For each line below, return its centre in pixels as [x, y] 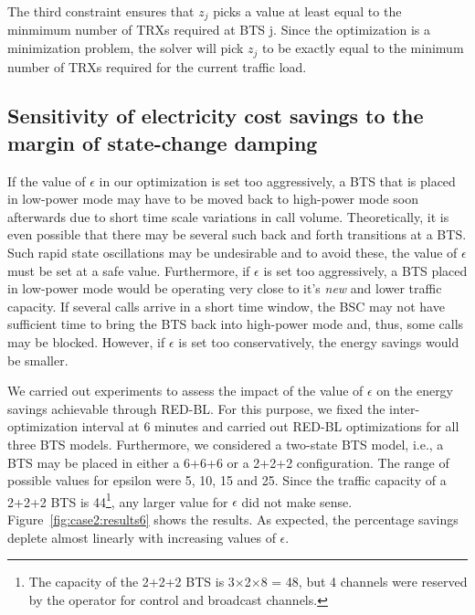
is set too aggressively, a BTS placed [365, 270]
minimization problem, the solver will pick [126, 48]
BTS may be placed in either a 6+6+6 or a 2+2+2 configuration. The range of [228, 462]
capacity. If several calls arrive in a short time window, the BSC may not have [226, 306]
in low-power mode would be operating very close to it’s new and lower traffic [225, 288]
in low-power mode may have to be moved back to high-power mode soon [213, 199]
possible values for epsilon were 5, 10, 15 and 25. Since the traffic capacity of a [227, 480]
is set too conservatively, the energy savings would [319, 342]
